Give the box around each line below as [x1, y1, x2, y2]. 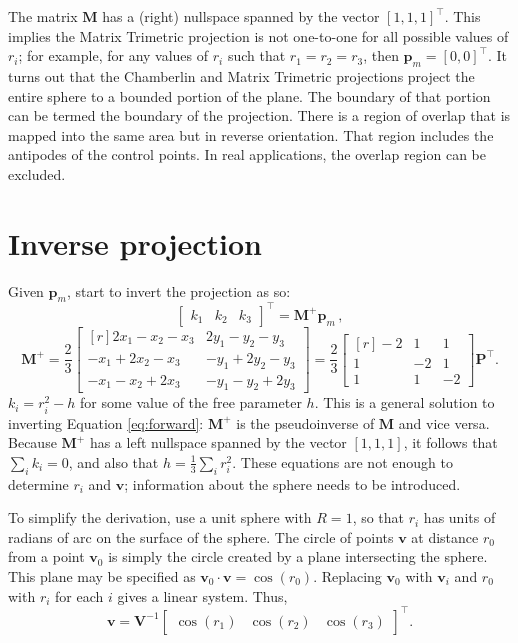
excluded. [8, 163, 66, 184]
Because [8, 432, 57, 453]
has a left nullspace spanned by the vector [89, 432, 347, 453]
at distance [411, 526, 479, 547]
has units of [423, 507, 496, 528]
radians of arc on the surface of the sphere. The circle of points [8, 526, 394, 547]
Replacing [321, 565, 382, 586]
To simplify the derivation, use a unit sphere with [8, 507, 312, 528]
